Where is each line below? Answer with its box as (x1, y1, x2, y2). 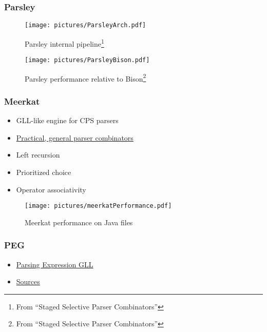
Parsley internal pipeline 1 (25, 36, 104, 49)
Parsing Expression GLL (16, 259, 93, 269)
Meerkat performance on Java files (25, 217, 133, 227)
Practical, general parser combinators (16, 132, 133, 143)
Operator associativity (16, 184, 86, 194)
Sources (16, 276, 40, 287)
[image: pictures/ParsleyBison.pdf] (25, 56, 150, 64)
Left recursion (16, 149, 60, 160)
